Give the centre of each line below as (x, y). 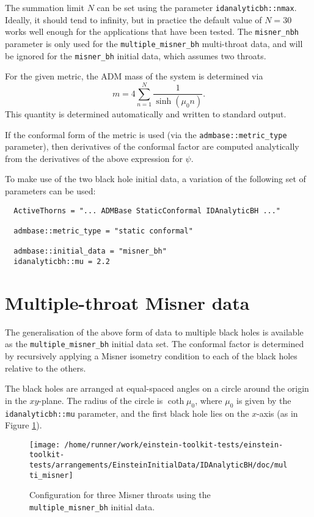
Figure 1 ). (24, 425)
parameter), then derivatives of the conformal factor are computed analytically (152, 146)
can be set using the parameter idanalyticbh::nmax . (197, 7)
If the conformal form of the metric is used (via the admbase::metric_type (146, 134)
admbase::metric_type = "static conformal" (103, 231)
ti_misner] (51, 475)
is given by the (264, 400)
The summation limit (45, 7)
